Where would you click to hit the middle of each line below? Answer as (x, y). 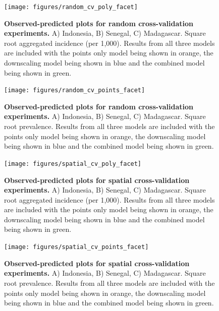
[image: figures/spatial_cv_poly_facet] (73, 164)
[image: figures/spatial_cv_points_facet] (76, 247)
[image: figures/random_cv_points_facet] (75, 90)
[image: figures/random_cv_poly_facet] (71, 7)
